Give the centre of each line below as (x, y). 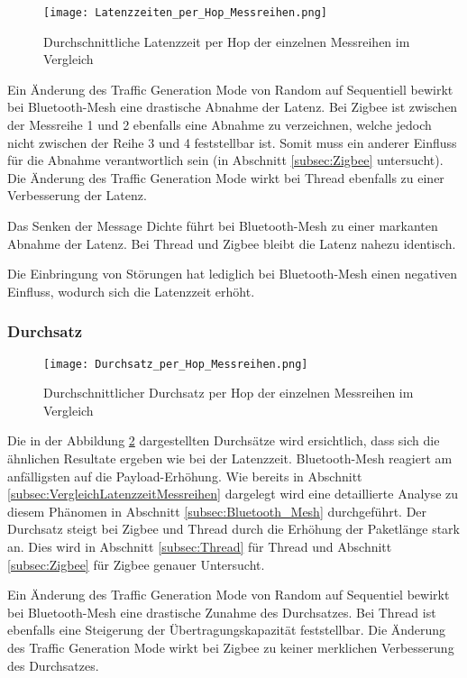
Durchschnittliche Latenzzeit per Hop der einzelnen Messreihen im (227, 41)
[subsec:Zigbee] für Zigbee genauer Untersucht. (136, 564)
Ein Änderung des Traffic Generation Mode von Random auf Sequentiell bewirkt (230, 89)
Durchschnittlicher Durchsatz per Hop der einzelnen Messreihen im (229, 393)
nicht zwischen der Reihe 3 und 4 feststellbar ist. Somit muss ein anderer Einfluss (232, 142)
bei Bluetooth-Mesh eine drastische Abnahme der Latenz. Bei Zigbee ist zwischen (233, 107)
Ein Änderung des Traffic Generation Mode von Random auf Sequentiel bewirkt (229, 595)
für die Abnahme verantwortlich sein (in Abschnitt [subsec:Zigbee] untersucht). (225, 160)
